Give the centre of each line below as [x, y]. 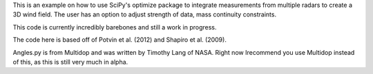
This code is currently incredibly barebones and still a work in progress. [115, 27]
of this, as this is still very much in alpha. [70, 62]
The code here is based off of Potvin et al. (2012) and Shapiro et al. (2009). [120, 40]
